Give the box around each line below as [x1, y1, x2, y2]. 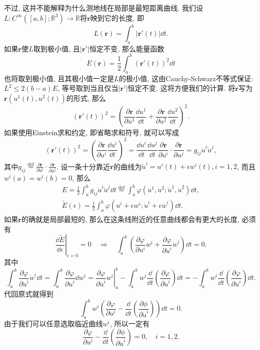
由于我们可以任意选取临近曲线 [4, 318, 103, 328]
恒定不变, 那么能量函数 [89, 43, 165, 53]
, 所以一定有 [110, 318, 150, 328]
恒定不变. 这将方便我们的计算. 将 [127, 83, 235, 93]
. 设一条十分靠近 [56, 161, 110, 171]
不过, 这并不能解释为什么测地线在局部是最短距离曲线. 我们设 [4, 3, 204, 13]
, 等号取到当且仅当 [57, 83, 118, 93]
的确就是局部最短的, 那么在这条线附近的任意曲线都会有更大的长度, [21, 214, 240, 224]
